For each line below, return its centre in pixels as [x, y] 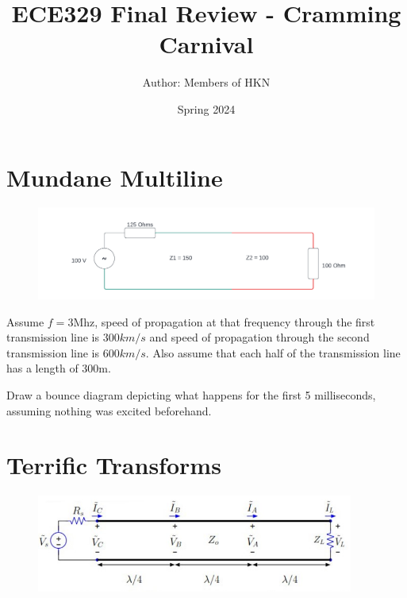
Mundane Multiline [115, 177]
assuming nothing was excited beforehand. [109, 410]
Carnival [206, 44]
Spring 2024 [206, 108]
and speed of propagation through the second [259, 337]
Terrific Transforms [114, 465]
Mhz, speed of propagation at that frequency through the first [224, 321]
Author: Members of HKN [206, 82]
